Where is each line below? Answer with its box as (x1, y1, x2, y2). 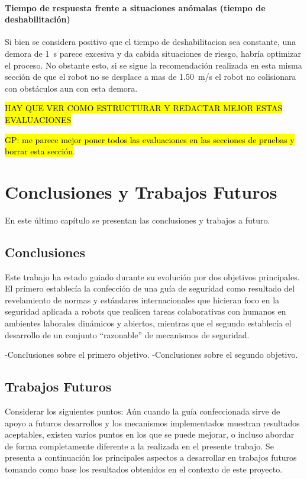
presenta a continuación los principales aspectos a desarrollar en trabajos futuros (5, 451, 297, 464)
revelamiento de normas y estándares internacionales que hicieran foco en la (5, 293, 280, 306)
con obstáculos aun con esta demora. (5, 82, 138, 94)
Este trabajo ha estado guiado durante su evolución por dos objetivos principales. (5, 270, 300, 283)
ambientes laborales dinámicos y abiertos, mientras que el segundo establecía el (5, 317, 292, 329)
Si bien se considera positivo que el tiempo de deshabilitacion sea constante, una (5, 35, 296, 48)
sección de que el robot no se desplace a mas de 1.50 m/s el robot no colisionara (5, 70, 296, 83)
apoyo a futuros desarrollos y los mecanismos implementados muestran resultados (5, 416, 300, 429)
